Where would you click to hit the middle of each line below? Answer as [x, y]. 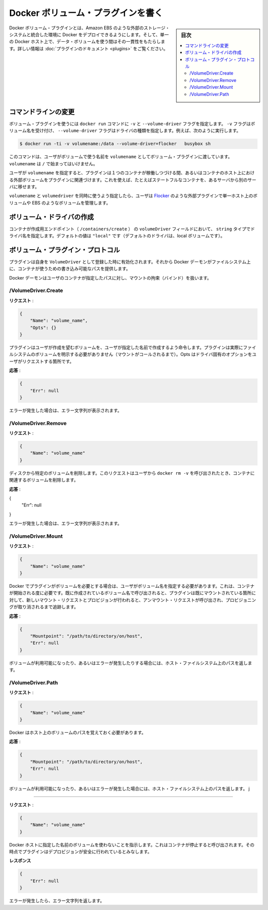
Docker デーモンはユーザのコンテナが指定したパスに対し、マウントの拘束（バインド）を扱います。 [110, 278]
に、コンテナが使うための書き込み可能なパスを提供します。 [70, 269]
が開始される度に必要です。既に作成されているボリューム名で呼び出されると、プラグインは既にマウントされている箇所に [133, 593]
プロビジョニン [241, 600]
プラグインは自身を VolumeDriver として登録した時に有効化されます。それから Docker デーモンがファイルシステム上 [130, 262]
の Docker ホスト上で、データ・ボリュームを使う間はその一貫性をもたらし [85, 42]
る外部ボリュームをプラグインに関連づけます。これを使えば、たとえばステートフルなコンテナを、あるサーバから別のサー [133, 180]
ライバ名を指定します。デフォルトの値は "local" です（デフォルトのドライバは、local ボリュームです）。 [117, 236]
